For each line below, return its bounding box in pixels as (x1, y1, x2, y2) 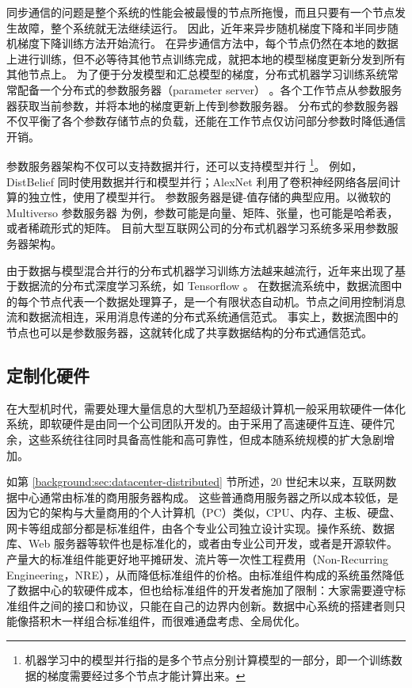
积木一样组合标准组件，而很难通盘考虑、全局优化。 (39, 613, 306, 629)
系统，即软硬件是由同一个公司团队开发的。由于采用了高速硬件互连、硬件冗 (6, 415, 395, 432)
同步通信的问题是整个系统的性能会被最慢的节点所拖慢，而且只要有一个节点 (6, 4, 395, 20)
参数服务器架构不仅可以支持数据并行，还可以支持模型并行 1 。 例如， (6, 155, 363, 174)
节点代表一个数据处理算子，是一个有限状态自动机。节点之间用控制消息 (39, 292, 406, 309)
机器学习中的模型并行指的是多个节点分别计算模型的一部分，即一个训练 (25, 652, 391, 668)
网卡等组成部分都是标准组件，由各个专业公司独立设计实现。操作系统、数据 (6, 519, 395, 536)
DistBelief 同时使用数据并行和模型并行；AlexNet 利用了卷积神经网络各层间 (6, 173, 390, 189)
